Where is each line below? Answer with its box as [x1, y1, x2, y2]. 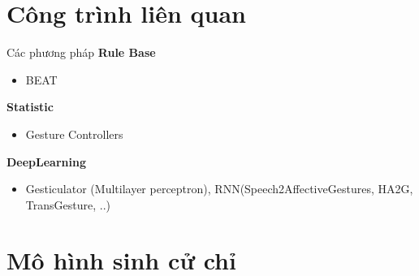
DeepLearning [6, 153, 86, 170]
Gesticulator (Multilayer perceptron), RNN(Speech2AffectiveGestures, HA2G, [25, 180, 413, 197]
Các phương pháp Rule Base [6, 44, 156, 61]
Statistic [6, 98, 54, 115]
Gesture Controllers [25, 125, 123, 142]
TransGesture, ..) [25, 196, 110, 213]
